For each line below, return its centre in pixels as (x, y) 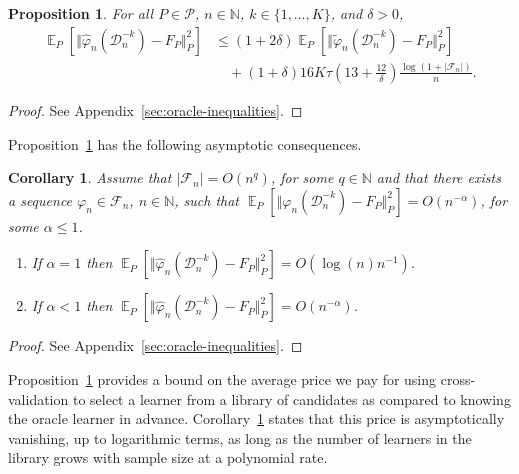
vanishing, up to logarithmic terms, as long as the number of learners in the (240, 437)
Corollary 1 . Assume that (90, 177)
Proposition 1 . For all (81, 13)
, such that (206, 199)
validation (38, 398)
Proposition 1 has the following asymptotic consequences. (185, 143)
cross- (458, 378)
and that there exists (438, 177)
